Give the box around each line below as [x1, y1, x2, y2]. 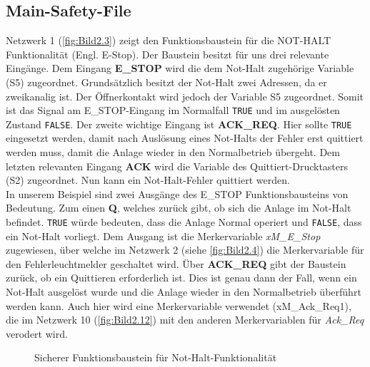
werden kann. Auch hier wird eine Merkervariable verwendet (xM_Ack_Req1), [6, 298, 351, 313]
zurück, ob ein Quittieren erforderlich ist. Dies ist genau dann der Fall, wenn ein [6, 270, 357, 285]
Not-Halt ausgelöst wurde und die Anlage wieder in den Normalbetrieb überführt [6, 284, 361, 299]
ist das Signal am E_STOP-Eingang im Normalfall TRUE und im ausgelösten [6, 103, 340, 118]
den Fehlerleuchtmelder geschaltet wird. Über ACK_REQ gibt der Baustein [6, 256, 346, 271]
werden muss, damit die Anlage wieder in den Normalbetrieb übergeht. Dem [6, 145, 340, 160]
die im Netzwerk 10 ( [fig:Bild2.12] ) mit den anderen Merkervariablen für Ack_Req [6, 312, 364, 327]
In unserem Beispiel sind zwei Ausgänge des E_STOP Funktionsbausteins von [6, 186, 349, 201]
